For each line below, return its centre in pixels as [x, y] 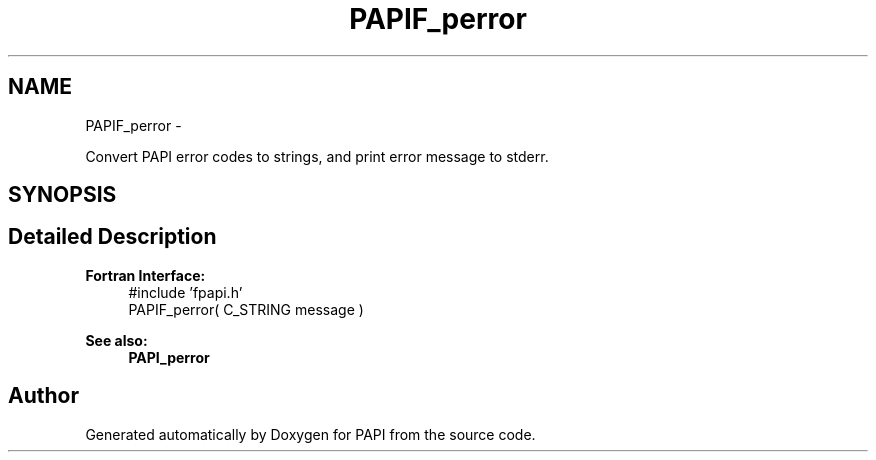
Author [43, 396]
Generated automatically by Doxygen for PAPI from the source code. [310, 434]
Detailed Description [112, 237]
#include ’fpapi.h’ [185, 292]
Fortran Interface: [145, 275]
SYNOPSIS [62, 195]
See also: [116, 340]
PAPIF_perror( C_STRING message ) [246, 309]
